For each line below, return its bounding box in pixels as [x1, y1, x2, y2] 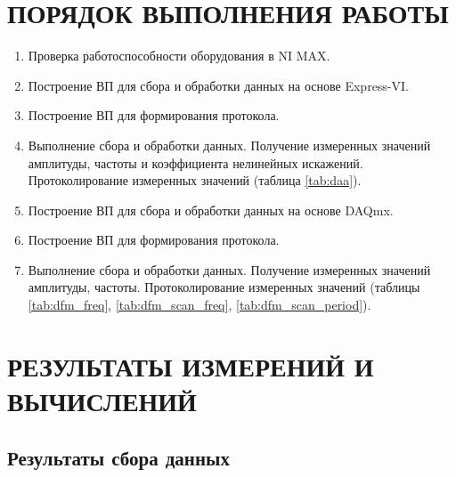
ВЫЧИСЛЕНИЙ [7, 383, 197, 419]
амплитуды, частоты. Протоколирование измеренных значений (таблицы [28, 278, 420, 296]
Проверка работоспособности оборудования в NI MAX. [28, 46, 330, 65]
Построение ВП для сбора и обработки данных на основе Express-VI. [28, 76, 409, 94]
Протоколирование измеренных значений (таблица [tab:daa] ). [28, 171, 362, 190]
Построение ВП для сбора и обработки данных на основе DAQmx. [28, 200, 394, 219]
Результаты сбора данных [7, 443, 230, 471]
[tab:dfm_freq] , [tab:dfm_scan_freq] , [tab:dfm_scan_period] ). [28, 295, 371, 314]
